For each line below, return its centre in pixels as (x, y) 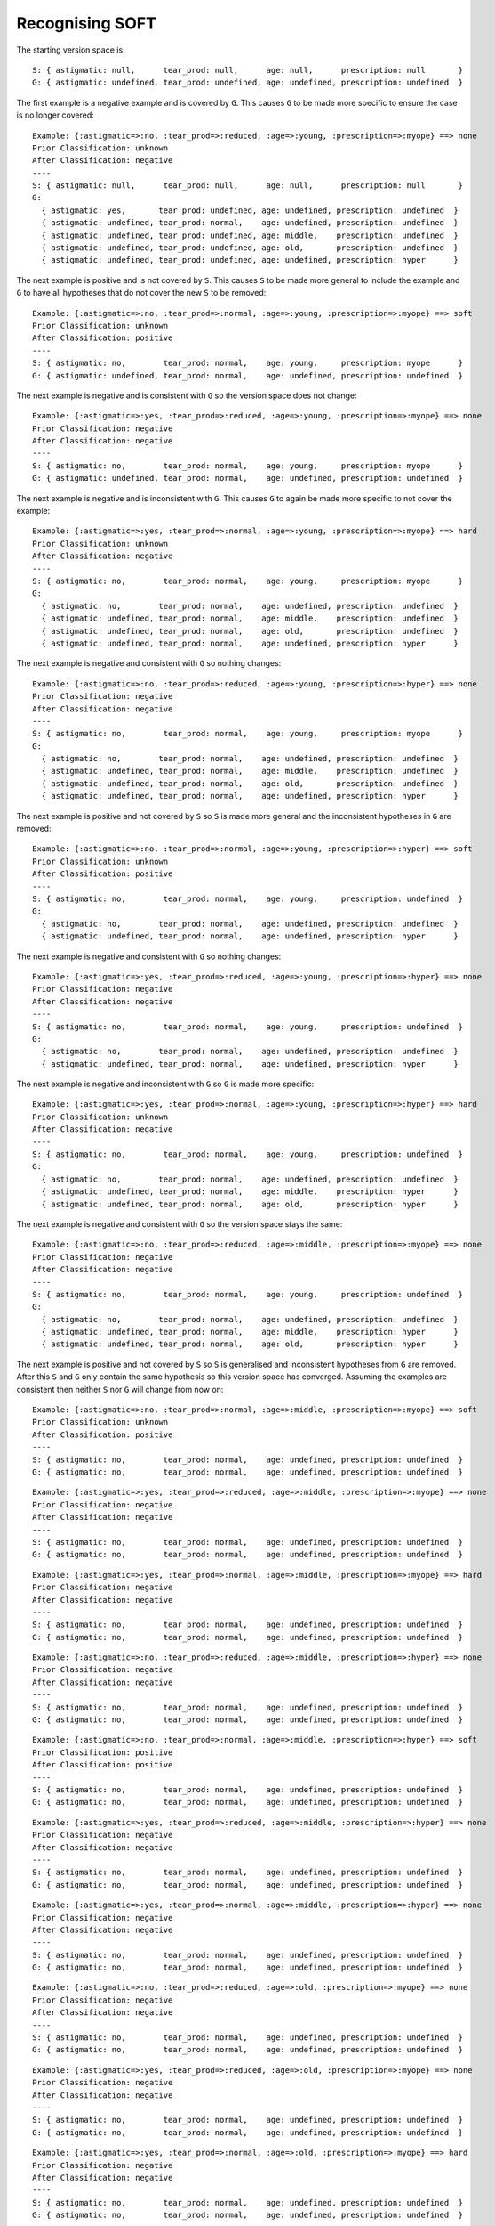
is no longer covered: (56, 115)
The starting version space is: (71, 50)
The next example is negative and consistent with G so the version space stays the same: (180, 1223)
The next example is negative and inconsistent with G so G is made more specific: (165, 1084)
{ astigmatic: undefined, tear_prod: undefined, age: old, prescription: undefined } (250, 248)
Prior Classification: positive (103, 1752)
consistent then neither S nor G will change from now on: (120, 1389)
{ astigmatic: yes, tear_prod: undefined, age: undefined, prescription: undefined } (250, 210)
